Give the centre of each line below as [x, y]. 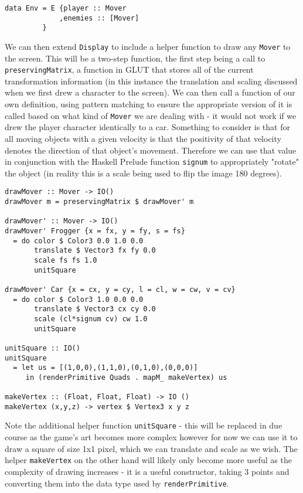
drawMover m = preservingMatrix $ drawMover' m [99, 202]
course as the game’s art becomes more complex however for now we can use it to [151, 437]
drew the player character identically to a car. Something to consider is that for [147, 127]
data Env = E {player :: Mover [66, 8]
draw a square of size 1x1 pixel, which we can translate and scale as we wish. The [151, 448]
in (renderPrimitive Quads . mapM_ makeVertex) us [126, 377]
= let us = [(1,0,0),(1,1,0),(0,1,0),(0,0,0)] [105, 368]
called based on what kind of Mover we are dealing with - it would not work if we [151, 115]
